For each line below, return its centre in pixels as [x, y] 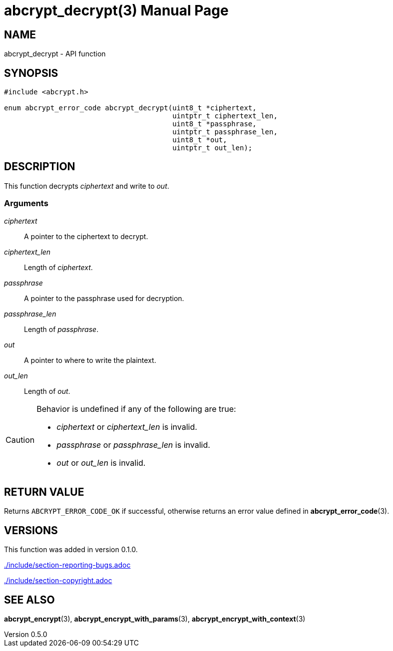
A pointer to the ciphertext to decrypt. [86, 236]
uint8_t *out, [200, 140]
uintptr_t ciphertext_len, [225, 116]
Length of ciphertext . [58, 267]
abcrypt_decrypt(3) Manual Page [116, 10]
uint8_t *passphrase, [214, 124]
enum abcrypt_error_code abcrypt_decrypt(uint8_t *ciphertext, [130, 108]
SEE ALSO [29, 600]
